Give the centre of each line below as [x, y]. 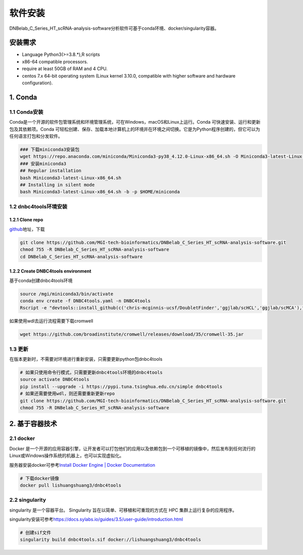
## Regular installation [51, 171]
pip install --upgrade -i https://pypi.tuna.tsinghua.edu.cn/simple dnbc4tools [121, 386]
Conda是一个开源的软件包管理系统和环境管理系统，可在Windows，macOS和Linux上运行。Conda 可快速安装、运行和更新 [135, 122]
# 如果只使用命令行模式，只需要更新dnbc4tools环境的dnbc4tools [91, 373]
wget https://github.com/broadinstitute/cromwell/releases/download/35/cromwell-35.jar [132, 335]
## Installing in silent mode [57, 185]
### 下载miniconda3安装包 [50, 149]
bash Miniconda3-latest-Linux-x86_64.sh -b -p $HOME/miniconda [100, 192]
